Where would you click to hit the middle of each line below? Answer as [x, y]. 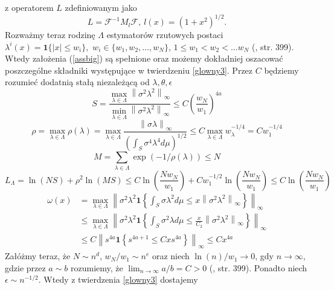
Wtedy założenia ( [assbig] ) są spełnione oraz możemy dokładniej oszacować [144, 58]
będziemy [281, 70]
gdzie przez [25, 267]
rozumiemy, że [97, 267]
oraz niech [171, 256]
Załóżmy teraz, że [38, 256]
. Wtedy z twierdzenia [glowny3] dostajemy [118, 279]
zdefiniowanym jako [101, 7]
